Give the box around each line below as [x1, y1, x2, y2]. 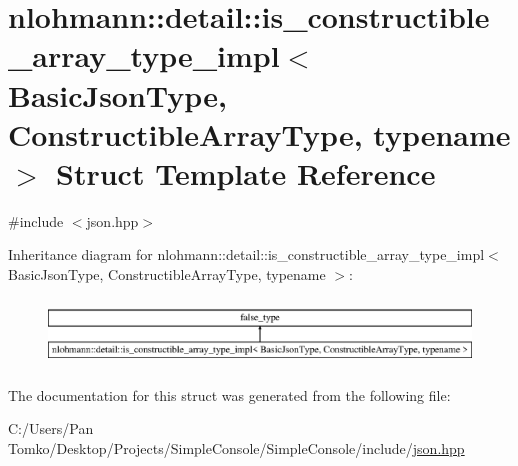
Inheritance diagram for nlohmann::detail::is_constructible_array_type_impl [8, 244, 485, 265]
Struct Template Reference [56, 152, 436, 193]
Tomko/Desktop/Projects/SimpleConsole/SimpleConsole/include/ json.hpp [8, 437, 465, 458]
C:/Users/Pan [8, 418, 94, 439]
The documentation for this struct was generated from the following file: [8, 384, 451, 405]
